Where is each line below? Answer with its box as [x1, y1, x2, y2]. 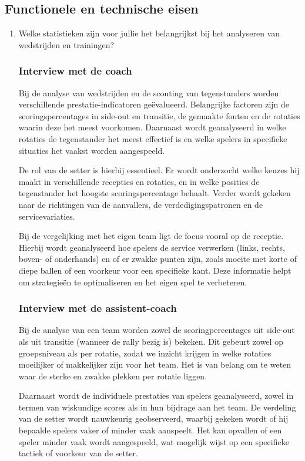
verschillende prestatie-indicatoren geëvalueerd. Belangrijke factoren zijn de [18, 98, 290, 110]
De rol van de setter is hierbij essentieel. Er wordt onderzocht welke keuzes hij [18, 164, 300, 176]
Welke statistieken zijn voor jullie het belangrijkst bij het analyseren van [18, 27, 280, 39]
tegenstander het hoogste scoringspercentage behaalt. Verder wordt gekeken [18, 187, 291, 199]
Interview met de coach [18, 63, 132, 78]
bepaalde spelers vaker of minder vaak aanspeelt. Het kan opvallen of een [18, 424, 282, 436]
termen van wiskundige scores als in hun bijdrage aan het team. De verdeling [18, 401, 296, 413]
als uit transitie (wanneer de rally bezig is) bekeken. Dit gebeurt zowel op [18, 335, 283, 347]
